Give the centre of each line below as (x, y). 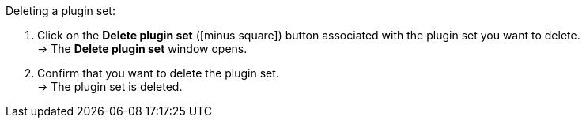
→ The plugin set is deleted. (110, 86)
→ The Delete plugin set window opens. (142, 49)
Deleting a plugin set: (60, 11)
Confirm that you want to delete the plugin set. (158, 73)
